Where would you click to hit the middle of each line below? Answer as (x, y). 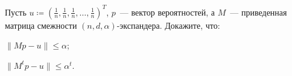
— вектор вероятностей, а (167, 12)
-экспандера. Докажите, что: (168, 25)
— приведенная (259, 12)
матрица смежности (41, 25)
